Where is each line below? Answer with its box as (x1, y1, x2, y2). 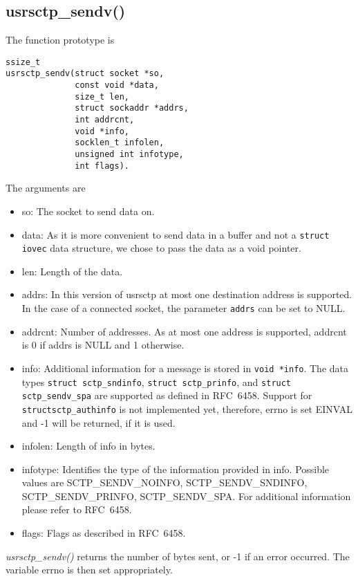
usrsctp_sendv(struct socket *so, (6, 68, 164, 79)
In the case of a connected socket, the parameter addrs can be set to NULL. (21, 301, 346, 315)
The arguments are (6, 181, 86, 195)
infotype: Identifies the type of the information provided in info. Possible (21, 461, 330, 476)
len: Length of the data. (21, 264, 123, 278)
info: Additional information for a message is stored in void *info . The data (21, 360, 349, 375)
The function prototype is (6, 33, 115, 47)
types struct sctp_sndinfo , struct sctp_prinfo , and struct (21, 374, 292, 389)
